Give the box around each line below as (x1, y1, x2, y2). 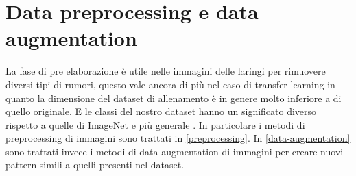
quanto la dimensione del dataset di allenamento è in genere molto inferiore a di (5, 90, 342, 105)
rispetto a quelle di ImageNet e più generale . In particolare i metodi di (5, 117, 305, 131)
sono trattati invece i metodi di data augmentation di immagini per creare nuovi (5, 144, 344, 158)
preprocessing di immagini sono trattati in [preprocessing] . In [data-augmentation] (5, 131, 351, 145)
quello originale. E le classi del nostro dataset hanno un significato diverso (5, 104, 317, 118)
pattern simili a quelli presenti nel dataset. (5, 158, 185, 172)
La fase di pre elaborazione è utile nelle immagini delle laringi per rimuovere (5, 64, 326, 78)
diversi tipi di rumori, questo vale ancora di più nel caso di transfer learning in (5, 77, 335, 91)
